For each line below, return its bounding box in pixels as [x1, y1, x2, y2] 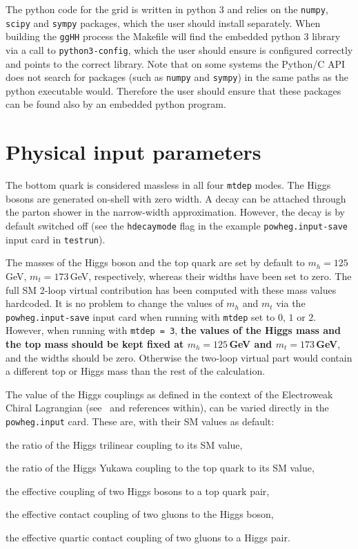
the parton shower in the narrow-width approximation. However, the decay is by [6, 205, 345, 219]
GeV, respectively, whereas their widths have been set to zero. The [70, 268, 352, 283]
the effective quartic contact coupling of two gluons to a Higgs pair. [6, 530, 290, 545]
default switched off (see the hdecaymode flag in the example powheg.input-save [6, 218, 348, 233]
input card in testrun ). [6, 232, 106, 246]
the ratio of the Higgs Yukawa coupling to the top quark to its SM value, [6, 460, 315, 475]
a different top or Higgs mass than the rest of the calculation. [6, 364, 266, 378]
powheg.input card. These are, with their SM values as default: [6, 414, 275, 428]
